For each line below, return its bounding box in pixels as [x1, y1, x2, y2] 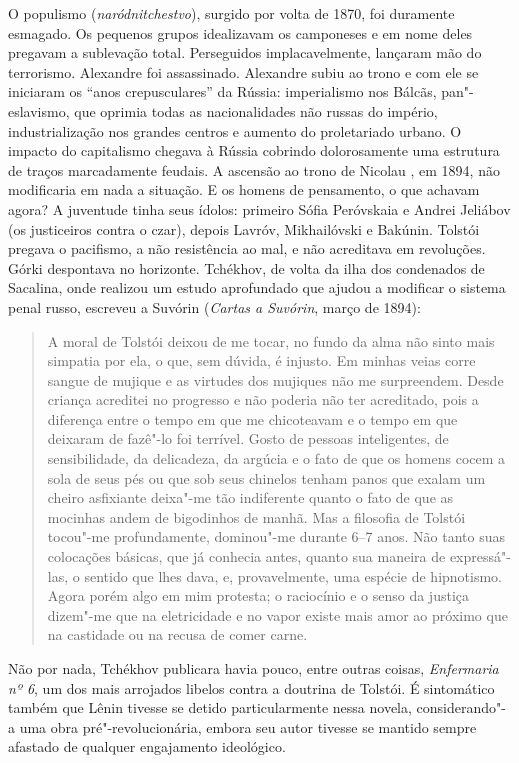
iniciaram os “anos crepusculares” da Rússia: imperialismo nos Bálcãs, [8, 81, 437, 102]
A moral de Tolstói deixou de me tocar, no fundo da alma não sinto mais [47, 330, 495, 351]
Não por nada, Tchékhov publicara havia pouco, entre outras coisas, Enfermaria [8, 658, 499, 678]
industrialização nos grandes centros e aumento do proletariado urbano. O [8, 120, 462, 141]
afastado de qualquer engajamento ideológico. [8, 736, 286, 757]
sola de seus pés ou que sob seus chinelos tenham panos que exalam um [47, 467, 486, 488]
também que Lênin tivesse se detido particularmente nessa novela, [8, 697, 412, 718]
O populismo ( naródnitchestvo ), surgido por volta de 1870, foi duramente [8, 3, 455, 23]
